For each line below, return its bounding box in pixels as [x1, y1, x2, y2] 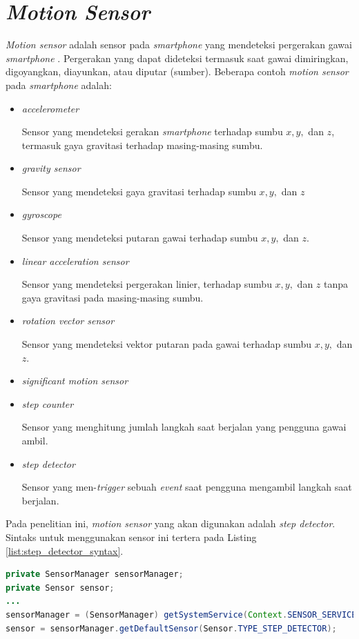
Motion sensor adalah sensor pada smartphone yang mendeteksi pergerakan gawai [6, 37, 352, 52]
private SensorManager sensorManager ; [6, 569, 184, 580]
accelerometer [21, 101, 79, 115]
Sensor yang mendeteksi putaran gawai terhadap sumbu [21, 230, 258, 245]
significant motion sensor [21, 373, 128, 388]
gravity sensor [21, 161, 81, 175]
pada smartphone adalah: [6, 77, 112, 92]
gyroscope [21, 207, 61, 222]
